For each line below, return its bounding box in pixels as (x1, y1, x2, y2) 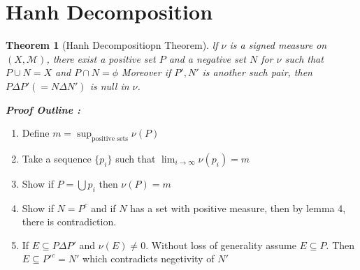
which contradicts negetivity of (82, 251, 215, 266)
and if (91, 200, 116, 215)
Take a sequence (22, 151, 92, 165)
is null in (89, 78, 129, 93)
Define (22, 126, 50, 140)
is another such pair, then (202, 65, 312, 80)
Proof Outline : (6, 102, 80, 117)
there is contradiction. (22, 214, 117, 229)
